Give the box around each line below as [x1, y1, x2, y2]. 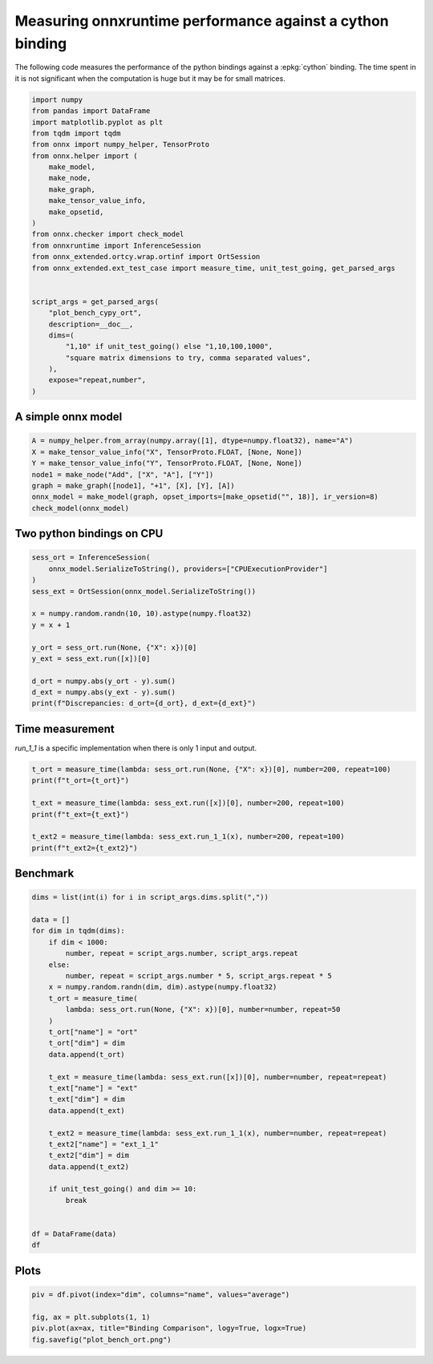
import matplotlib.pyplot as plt [31, 117, 164, 127]
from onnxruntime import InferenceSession [31, 241, 201, 250]
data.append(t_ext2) [48, 1162, 130, 1171]
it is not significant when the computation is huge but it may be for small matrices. [14, 73, 286, 83]
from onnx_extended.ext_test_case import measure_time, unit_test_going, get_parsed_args [31, 263, 396, 273]
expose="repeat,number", [48, 375, 147, 385]
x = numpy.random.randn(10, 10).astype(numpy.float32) [31, 609, 252, 618]
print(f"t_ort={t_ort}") [31, 776, 130, 785]
